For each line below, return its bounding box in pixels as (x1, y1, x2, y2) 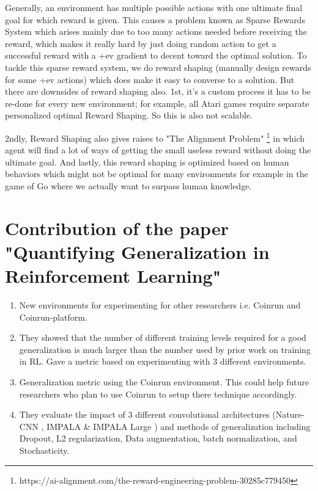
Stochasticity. (19, 444, 70, 456)
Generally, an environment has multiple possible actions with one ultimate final (5, 1, 303, 13)
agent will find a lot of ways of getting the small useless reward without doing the (5, 144, 311, 156)
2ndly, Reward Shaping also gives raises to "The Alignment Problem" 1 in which (5, 129, 305, 144)
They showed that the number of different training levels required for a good (19, 331, 306, 344)
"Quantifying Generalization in (5, 239, 270, 264)
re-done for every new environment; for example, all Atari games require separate (5, 96, 309, 109)
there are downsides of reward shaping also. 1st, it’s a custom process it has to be (5, 85, 311, 98)
